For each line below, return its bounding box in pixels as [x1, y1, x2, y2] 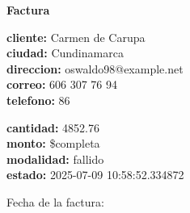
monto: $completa [6, 135, 100, 152]
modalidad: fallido [6, 150, 104, 167]
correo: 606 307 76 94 [6, 76, 118, 93]
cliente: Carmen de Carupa [6, 28, 146, 45]
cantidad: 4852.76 [6, 119, 99, 136]
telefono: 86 [6, 91, 70, 108]
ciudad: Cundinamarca [6, 44, 124, 61]
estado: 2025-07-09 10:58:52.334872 [6, 166, 184, 183]
